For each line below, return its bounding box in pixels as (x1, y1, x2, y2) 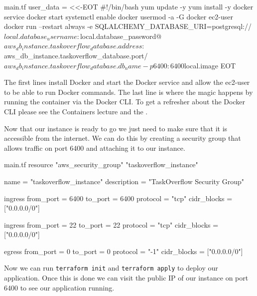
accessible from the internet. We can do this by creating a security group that (4, 133, 241, 143)
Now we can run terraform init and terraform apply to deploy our (4, 263, 218, 273)
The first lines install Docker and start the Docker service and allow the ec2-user (4, 77, 250, 87)
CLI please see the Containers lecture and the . (4, 106, 148, 116)
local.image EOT (184, 60, 236, 70)
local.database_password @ (80, 30, 162, 41)
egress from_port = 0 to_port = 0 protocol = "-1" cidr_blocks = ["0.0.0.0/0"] (4, 246, 243, 256)
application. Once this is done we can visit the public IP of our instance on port (4, 273, 249, 283)
